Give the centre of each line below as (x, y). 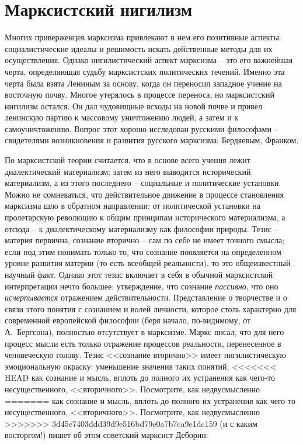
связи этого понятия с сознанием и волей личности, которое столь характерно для (151, 308)
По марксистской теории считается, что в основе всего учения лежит (128, 160)
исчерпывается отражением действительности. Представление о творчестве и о (146, 297)
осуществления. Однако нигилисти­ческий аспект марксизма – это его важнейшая (149, 60)
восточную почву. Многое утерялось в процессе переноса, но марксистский (140, 94)
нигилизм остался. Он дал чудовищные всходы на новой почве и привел (134, 106)
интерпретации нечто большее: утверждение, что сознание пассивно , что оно (142, 286)
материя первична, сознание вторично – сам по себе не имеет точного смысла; (145, 240)
